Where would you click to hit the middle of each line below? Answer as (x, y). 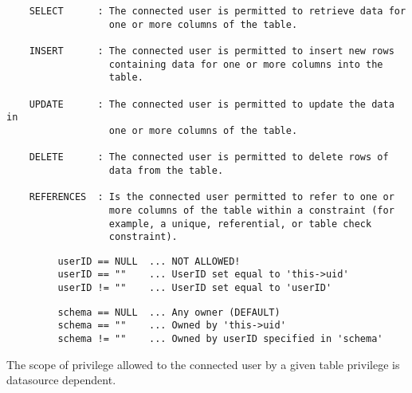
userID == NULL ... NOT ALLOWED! (149, 261)
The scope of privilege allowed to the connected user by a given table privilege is (203, 364)
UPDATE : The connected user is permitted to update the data (212, 104)
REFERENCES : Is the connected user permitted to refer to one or (212, 197)
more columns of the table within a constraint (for (251, 210)
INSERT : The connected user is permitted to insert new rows (212, 51)
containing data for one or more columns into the (246, 64)
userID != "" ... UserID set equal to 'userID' (195, 288)
